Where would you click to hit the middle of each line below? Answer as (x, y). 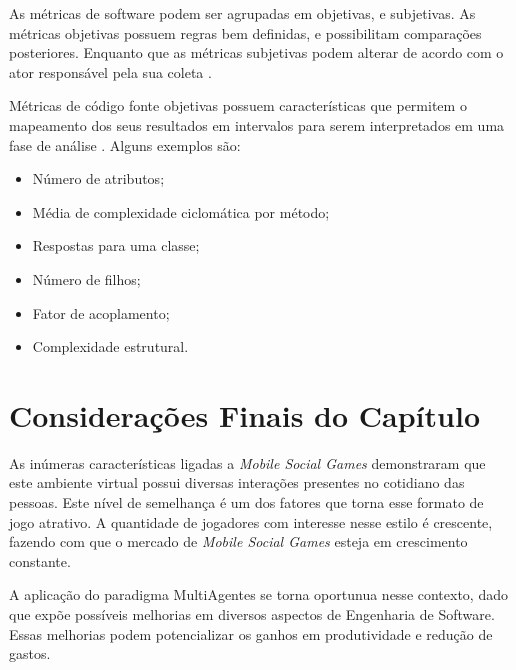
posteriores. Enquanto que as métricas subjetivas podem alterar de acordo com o (256, 52)
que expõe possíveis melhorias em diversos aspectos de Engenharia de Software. (252, 614)
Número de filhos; (86, 278)
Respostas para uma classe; (116, 245)
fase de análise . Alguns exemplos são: (125, 144)
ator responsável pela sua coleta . (110, 71)
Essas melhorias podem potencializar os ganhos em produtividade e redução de (251, 633)
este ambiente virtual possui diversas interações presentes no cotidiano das (237, 482)
